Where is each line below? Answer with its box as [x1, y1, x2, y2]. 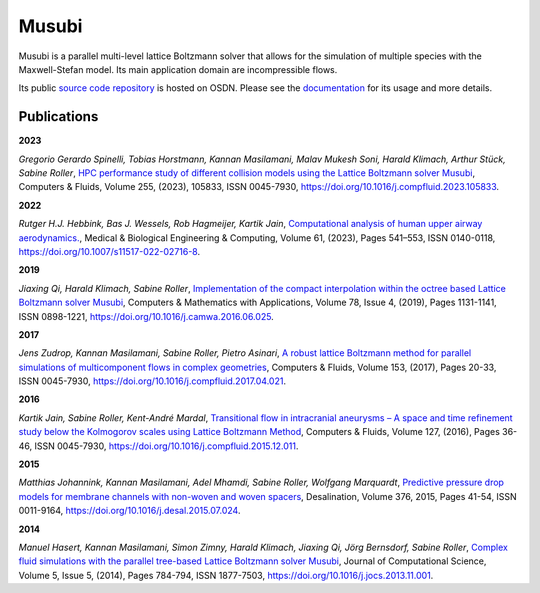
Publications [18, 108, 99, 125]
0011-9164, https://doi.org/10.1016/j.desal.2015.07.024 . [18, 505, 241, 517]
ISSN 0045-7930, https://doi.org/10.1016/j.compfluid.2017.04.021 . [18, 375, 287, 387]
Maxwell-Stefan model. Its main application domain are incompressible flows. [18, 63, 338, 75]
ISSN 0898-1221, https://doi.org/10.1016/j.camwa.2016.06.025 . [18, 310, 274, 322]
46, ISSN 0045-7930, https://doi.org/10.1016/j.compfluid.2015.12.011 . [18, 440, 299, 452]
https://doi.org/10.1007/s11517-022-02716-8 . [18, 245, 201, 257]
